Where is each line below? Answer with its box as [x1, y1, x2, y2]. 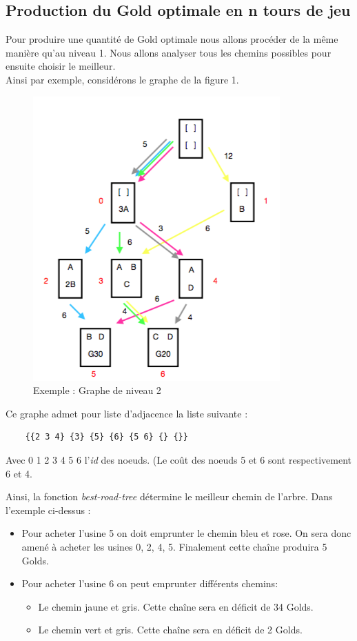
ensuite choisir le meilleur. [6, 59, 116, 73]
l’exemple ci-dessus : [6, 502, 91, 517]
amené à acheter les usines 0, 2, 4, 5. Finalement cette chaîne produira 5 [21, 539, 327, 553]
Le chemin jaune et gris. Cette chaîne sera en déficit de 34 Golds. [38, 599, 314, 613]
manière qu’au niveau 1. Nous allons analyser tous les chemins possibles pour [6, 45, 331, 59]
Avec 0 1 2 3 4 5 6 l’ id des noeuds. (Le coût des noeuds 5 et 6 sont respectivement [6, 452, 352, 466]
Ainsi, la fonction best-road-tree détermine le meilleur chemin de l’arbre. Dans [6, 489, 333, 504]
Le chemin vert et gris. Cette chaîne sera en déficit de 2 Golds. [38, 622, 303, 637]
